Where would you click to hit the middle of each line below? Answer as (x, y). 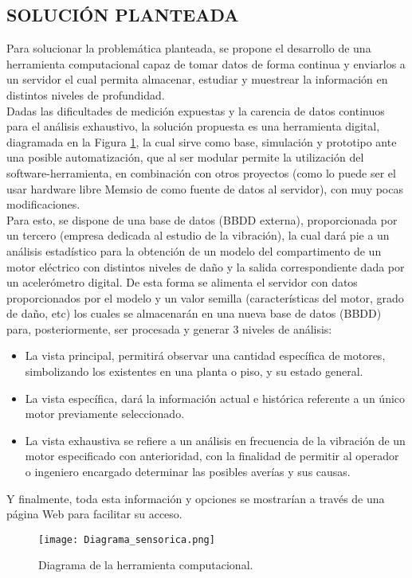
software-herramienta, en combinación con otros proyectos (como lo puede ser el (201, 172)
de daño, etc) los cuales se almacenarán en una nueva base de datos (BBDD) (194, 313)
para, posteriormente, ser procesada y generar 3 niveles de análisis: (169, 328)
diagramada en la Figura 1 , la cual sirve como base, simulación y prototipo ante (202, 141)
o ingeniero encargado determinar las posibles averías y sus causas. (188, 472)
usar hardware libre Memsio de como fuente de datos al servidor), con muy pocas (205, 188)
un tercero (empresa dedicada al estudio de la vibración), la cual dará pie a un (198, 235)
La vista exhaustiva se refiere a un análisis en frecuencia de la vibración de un (215, 440)
